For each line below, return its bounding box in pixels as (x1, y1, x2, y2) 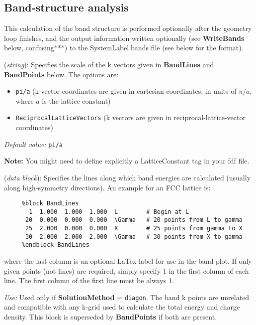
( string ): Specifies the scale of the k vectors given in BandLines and (4, 59, 214, 69)
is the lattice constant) (42, 95, 111, 106)
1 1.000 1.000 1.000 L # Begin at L (29, 208, 189, 215)
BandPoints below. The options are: (4, 69, 119, 79)
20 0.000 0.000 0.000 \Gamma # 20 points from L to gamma (25, 216, 243, 224)
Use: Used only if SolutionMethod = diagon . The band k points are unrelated (4, 292, 250, 302)
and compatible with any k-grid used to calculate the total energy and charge (4, 302, 240, 312)
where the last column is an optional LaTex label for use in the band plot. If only (4, 256, 252, 266)
